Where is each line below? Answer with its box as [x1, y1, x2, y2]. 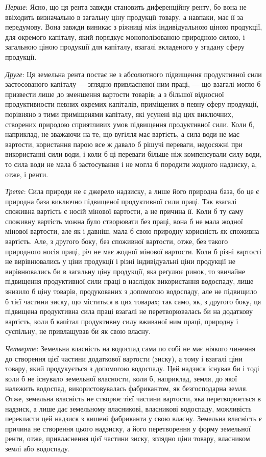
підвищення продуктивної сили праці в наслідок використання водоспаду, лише [5, 276, 254, 286]
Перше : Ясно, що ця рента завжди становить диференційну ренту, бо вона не [5, 2, 247, 12]
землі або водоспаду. [5, 443, 70, 453]
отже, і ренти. [5, 169, 49, 179]
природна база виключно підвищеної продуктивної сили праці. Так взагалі [5, 196, 237, 206]
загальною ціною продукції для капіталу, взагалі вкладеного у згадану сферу [5, 41, 245, 52]
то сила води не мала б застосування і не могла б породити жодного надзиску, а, [5, 158, 257, 169]
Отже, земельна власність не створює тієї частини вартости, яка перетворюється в [5, 393, 261, 403]
